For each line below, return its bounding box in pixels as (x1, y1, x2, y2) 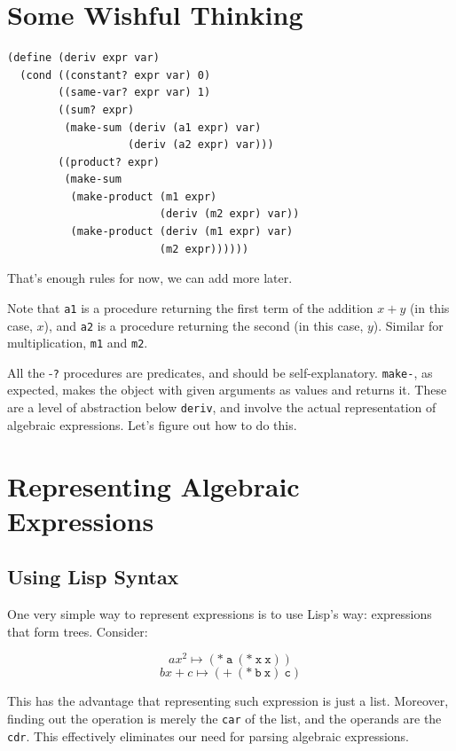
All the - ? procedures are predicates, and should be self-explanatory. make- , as (7, 363, 433, 381)
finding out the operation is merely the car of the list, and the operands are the (7, 708, 442, 727)
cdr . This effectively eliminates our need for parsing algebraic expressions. (7, 726, 410, 745)
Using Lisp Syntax (7, 563, 179, 591)
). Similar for (373, 316, 444, 334)
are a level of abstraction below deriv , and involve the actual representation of (7, 398, 436, 417)
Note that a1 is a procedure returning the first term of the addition (7, 298, 373, 317)
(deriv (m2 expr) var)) (159, 207, 300, 221)
